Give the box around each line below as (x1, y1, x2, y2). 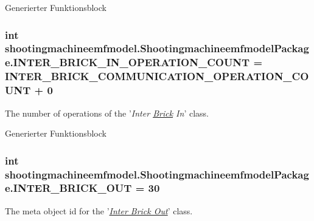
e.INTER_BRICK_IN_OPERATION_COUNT (5, 55, 250, 70)
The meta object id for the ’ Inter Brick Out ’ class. (5, 204, 193, 217)
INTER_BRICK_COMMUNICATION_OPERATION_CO (5, 69, 309, 84)
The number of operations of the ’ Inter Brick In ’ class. (5, 106, 209, 119)
